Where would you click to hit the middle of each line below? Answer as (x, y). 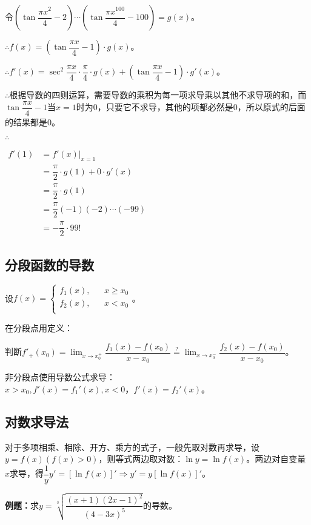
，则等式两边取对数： (141, 459)
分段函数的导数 (49, 264)
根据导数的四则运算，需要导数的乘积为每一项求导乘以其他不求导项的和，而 (158, 94)
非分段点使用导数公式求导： (60, 377)
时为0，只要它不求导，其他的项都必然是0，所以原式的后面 (191, 107)
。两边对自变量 (276, 459)
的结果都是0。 (32, 121)
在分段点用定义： (39, 328)
